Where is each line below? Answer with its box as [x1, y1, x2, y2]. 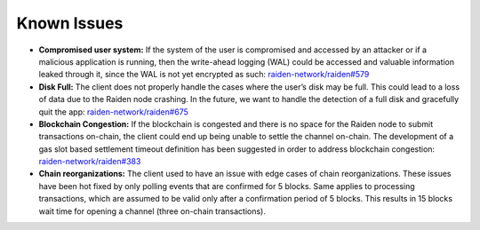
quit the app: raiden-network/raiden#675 [38, 107, 188, 117]
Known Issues [16, 13, 124, 33]
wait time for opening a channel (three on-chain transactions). [38, 205, 266, 217]
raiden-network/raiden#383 [38, 156, 141, 167]
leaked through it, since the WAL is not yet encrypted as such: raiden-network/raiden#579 [38, 69, 370, 80]
